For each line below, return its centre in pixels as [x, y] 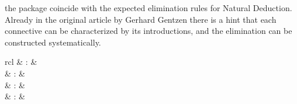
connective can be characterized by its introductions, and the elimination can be [148, 31]
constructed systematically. [53, 42]
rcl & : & [21, 62]
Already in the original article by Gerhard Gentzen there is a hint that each [141, 19]
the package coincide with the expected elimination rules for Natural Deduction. [148, 8]
